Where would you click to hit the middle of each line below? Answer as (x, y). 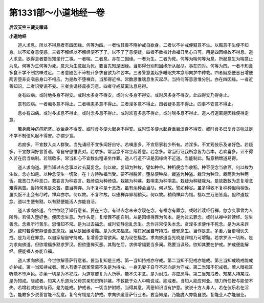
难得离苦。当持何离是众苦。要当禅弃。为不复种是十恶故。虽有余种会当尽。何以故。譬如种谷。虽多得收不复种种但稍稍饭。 (131, 187)
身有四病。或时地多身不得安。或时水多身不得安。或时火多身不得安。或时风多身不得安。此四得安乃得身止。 (124, 95)
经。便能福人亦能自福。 (33, 251)
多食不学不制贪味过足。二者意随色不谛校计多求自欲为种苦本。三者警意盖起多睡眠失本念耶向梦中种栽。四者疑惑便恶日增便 (131, 72)
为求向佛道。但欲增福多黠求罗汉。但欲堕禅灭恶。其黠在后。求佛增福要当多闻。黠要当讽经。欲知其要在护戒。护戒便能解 (129, 244)
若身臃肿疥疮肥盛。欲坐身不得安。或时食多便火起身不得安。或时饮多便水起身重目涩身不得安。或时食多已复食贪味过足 (135, 129)
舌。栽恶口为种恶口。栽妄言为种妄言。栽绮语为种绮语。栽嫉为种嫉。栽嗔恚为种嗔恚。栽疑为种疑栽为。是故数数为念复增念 (131, 181)
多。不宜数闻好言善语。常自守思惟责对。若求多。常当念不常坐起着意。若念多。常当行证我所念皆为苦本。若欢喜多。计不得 (131, 151)
